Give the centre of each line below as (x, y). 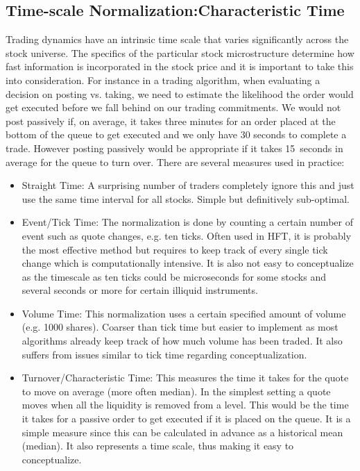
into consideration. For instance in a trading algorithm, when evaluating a (163, 80)
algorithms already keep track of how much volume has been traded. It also (182, 341)
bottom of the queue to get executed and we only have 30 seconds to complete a (176, 134)
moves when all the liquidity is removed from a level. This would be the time (185, 405)
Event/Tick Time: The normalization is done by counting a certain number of (187, 222)
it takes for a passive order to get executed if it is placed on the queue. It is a (186, 419)
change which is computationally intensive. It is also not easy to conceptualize (188, 263)
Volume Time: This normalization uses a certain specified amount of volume (184, 313)
